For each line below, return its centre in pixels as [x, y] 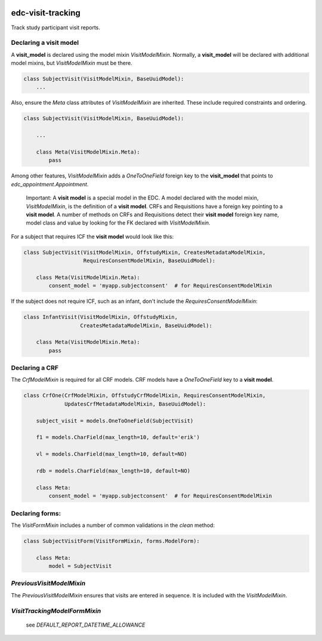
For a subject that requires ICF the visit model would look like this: [92, 237]
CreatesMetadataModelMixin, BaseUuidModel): [146, 325]
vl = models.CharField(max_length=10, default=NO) [112, 454]
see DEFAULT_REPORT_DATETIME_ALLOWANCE [86, 625]
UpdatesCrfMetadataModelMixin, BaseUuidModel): [135, 404]
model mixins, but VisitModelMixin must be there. [72, 63]
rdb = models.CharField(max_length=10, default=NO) [113, 471]
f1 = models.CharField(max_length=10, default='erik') [118, 437]
